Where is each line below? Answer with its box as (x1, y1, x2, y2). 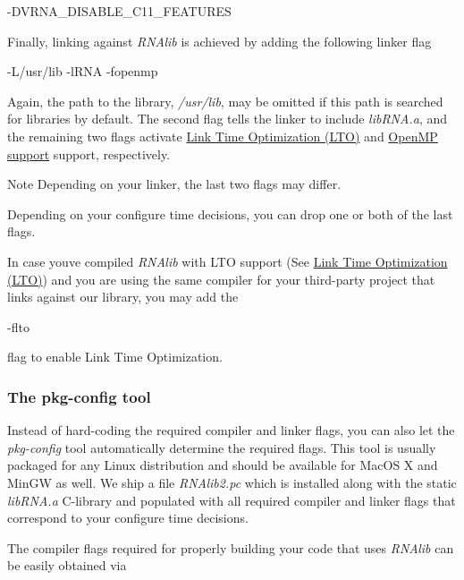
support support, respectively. (7, 144, 171, 163)
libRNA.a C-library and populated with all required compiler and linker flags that (7, 490, 456, 509)
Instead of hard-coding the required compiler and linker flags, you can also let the (7, 421, 455, 439)
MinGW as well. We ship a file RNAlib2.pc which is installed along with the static (7, 473, 457, 491)
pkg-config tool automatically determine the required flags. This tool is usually (7, 438, 436, 456)
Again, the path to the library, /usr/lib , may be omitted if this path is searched (7, 91, 443, 110)
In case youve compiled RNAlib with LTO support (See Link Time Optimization (7, 252, 448, 270)
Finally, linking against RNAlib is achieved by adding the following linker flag (7, 31, 432, 50)
